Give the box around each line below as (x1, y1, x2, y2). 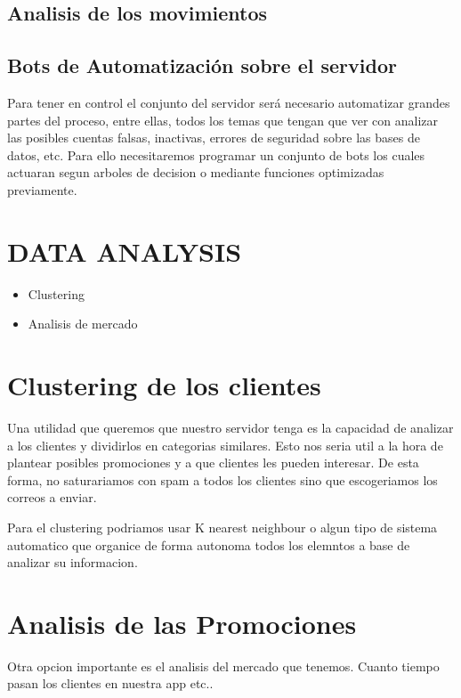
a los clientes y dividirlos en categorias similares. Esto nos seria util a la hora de (7, 435, 443, 454)
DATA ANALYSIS (7, 232, 242, 269)
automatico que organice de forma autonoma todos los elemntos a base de (7, 535, 410, 554)
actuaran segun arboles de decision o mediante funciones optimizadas (7, 163, 384, 182)
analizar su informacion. (7, 553, 138, 572)
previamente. (7, 180, 77, 199)
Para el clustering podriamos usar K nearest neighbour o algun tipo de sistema (7, 517, 438, 536)
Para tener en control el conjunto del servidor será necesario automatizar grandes (7, 93, 450, 111)
